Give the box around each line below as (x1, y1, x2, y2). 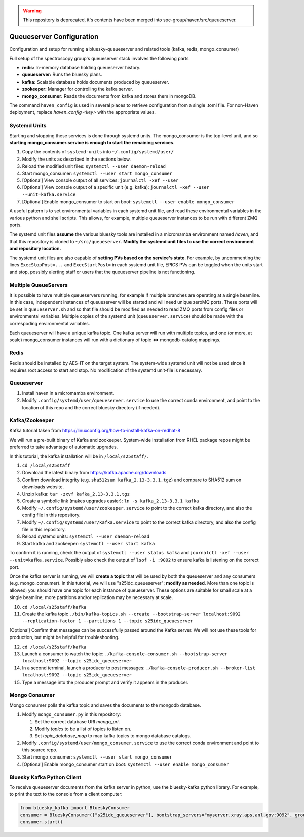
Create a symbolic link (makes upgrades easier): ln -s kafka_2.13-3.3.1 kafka (22, 498, 199, 504)
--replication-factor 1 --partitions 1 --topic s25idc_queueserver (22, 618, 194, 624)
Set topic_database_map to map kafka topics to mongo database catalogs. (34, 733, 192, 739)
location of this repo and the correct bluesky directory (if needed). (22, 404, 161, 410)
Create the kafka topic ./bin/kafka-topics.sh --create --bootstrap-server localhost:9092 (22, 611, 241, 617)
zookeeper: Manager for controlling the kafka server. (22, 86, 133, 92)
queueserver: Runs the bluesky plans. (22, 71, 102, 78)
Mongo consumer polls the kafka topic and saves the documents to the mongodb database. (9, 702, 201, 708)
